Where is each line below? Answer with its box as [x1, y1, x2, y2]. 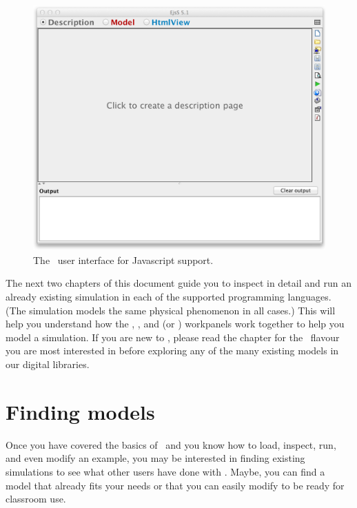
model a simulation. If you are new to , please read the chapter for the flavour [6, 329, 340, 344]
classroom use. [6, 491, 66, 506]
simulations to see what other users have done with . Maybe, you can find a [6, 464, 325, 478]
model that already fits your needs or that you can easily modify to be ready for [6, 478, 345, 492]
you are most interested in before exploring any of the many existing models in [6, 343, 339, 358]
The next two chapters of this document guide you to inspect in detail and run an [6, 276, 351, 290]
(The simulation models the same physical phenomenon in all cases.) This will [6, 303, 336, 317]
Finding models [6, 397, 155, 425]
